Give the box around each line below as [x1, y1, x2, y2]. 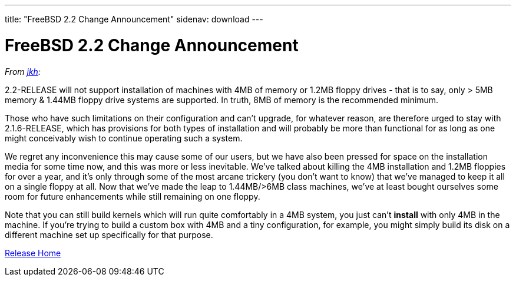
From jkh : [5, 66, 41, 77]
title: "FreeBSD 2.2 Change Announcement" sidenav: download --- [5, 14, 263, 24]
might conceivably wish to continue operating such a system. [5, 133, 243, 143]
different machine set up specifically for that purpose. [5, 229, 213, 240]
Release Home [5, 247, 61, 258]
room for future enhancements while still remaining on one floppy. [5, 191, 260, 201]
